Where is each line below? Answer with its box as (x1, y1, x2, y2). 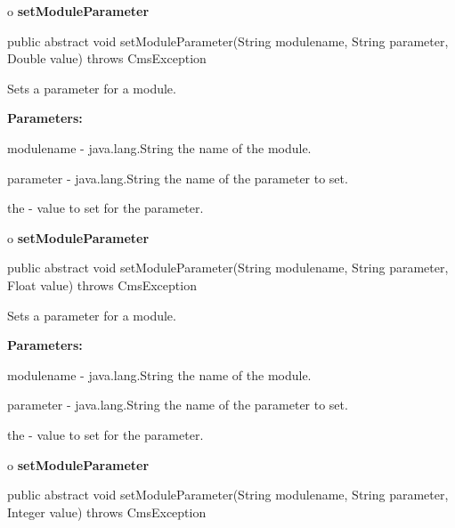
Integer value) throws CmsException (7, 502, 207, 521)
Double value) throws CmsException (7, 49, 207, 68)
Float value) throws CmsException (7, 275, 197, 294)
